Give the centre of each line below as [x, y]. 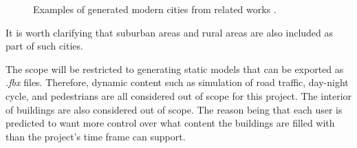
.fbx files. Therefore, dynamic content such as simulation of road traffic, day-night [177, 82]
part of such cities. [44, 46]
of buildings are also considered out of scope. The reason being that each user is [174, 109]
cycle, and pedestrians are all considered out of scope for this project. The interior [179, 95]
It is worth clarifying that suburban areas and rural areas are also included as [170, 32]
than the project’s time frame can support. [96, 136]
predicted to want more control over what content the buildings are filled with [170, 123]
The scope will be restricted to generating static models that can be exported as [175, 68]
